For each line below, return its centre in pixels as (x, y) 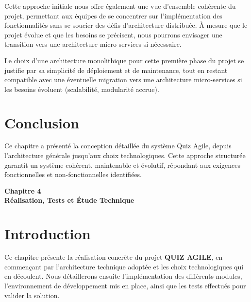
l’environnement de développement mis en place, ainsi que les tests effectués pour (125, 285)
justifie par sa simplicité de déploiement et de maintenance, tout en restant (116, 70)
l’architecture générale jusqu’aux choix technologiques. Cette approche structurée (125, 155)
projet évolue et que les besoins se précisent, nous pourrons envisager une (113, 34)
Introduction (48, 234)
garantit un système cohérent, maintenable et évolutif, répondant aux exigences (123, 165)
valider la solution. (32, 295)
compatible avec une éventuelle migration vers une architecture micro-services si (123, 80)
